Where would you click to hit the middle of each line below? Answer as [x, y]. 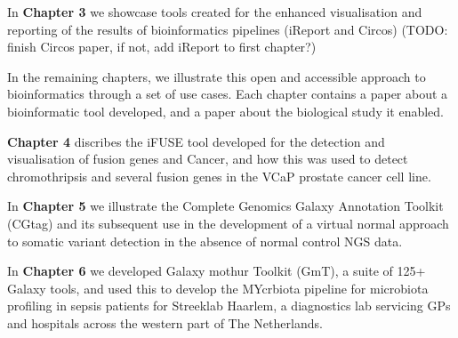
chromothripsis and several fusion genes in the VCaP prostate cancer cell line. [219, 176]
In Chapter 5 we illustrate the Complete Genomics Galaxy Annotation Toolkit [225, 206]
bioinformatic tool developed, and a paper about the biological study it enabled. [226, 111]
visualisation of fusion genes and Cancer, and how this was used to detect [208, 159]
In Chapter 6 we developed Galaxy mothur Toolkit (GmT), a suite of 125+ [217, 271]
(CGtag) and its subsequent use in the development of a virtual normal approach [228, 223]
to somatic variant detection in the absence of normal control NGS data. [205, 241]
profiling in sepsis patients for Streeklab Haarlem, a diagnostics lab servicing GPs [229, 306]
